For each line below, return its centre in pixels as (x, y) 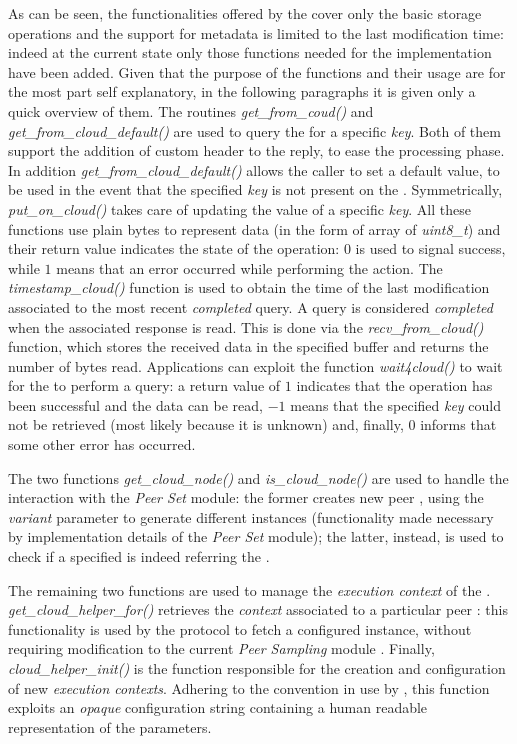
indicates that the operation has (394, 385)
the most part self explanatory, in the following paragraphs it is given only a (242, 91)
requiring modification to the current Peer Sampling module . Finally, (221, 648)
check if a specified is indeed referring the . (139, 556)
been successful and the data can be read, (135, 404)
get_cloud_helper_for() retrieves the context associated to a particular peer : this (258, 609)
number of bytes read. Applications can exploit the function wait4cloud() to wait (255, 365)
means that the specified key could (396, 404)
